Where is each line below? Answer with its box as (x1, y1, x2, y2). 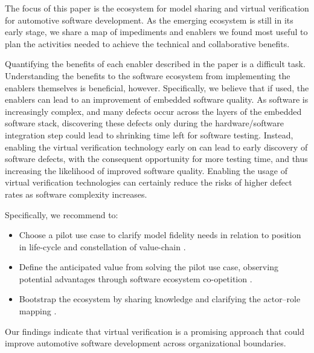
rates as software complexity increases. (5, 187, 147, 200)
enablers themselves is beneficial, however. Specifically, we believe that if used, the (5, 81, 309, 94)
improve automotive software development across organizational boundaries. (5, 337, 286, 349)
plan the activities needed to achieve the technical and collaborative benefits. (5, 37, 290, 50)
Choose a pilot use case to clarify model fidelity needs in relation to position (19, 228, 301, 241)
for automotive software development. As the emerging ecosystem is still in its (5, 13, 293, 26)
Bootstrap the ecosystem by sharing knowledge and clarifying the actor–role (19, 293, 301, 305)
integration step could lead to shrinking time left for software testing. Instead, (5, 128, 293, 141)
